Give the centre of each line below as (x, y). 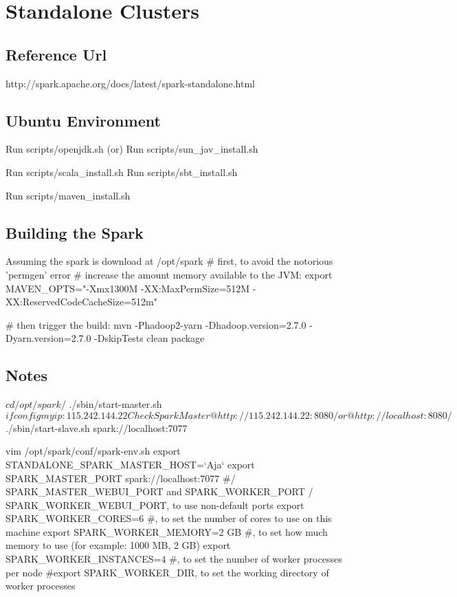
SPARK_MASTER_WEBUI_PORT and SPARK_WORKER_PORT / (159, 491)
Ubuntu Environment (83, 120)
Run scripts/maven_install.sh (68, 195)
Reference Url (56, 54)
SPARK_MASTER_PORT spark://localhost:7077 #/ (121, 478)
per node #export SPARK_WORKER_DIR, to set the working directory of (167, 572)
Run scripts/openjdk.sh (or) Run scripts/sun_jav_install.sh (132, 149)
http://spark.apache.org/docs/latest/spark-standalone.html (130, 83)
